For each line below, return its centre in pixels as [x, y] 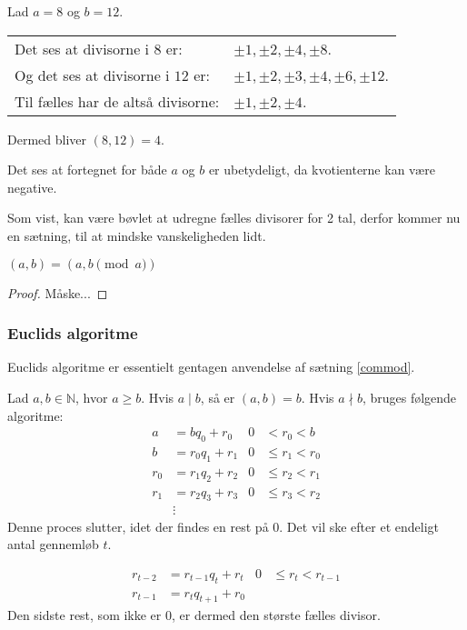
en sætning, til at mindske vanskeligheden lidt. [137, 235]
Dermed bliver [47, 139]
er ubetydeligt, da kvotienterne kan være [322, 170]
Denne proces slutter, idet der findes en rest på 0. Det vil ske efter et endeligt [223, 526]
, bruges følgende [409, 397]
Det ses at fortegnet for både [87, 170]
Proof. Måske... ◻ [58, 292]
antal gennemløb [53, 544]
